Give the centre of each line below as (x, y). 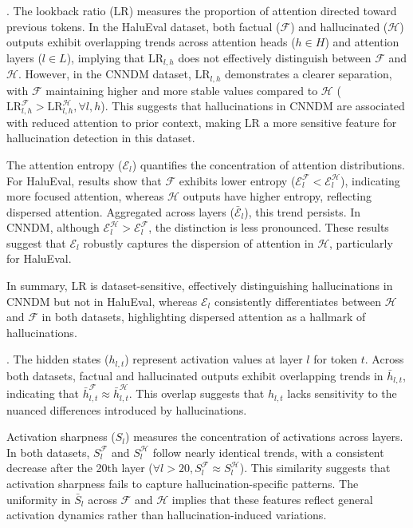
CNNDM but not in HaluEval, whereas (102, 301)
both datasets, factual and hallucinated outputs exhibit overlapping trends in (195, 375)
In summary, (37, 286)
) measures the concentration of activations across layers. (264, 437)
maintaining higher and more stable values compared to (182, 90)
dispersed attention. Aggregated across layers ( (120, 211)
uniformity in (39, 499)
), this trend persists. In (303, 211)
